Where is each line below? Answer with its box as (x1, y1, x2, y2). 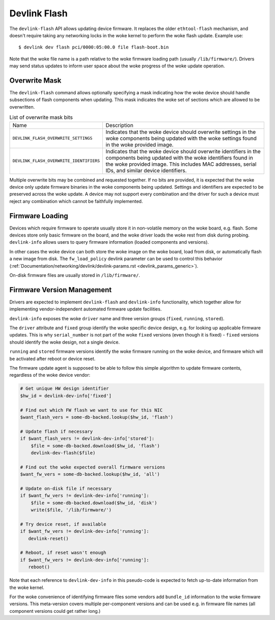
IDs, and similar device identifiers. (105, 167, 187, 174)
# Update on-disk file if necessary (20, 485, 112, 492)
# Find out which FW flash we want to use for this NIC (20, 407, 163, 413)
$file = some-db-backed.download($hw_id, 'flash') (31, 443, 160, 449)
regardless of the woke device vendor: (9, 372, 91, 378)
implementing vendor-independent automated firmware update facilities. (9, 306, 162, 312)
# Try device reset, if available (20, 521, 106, 527)
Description (105, 121, 133, 128)
